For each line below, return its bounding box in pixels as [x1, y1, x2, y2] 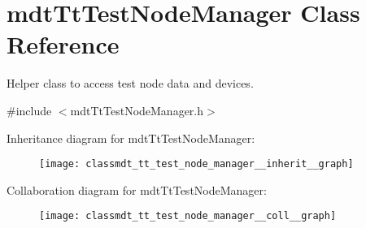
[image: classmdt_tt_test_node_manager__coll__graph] [39, 210, 337, 222]
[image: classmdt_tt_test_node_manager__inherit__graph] [39, 158, 354, 170]
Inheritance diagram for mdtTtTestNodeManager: [7, 129, 255, 146]
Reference [7, 28, 120, 61]
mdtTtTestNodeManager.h [70, 101, 204, 118]
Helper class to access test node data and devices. [7, 75, 254, 92]
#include [7, 101, 52, 118]
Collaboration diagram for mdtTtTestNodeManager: [7, 181, 267, 198]
